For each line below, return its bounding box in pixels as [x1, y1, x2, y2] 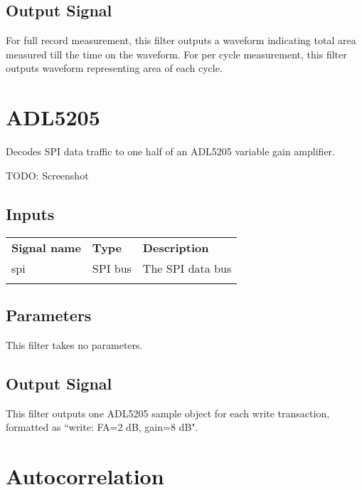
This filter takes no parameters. [6, 337, 143, 352]
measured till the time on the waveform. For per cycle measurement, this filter [6, 46, 347, 61]
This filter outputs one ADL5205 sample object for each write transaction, [6, 405, 330, 420]
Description [142, 239, 209, 256]
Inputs [6, 202, 55, 224]
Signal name [11, 239, 81, 256]
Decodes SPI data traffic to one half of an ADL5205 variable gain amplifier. [6, 144, 335, 159]
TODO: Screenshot [6, 167, 89, 182]
